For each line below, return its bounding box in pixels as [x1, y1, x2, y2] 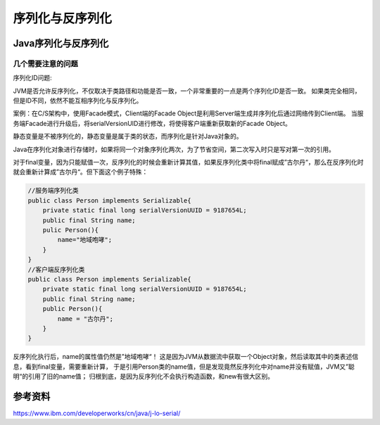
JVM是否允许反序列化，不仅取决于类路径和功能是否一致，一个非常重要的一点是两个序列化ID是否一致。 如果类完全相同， [13, 87, 362, 95]
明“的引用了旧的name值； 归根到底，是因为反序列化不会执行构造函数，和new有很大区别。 [13, 372, 274, 381]
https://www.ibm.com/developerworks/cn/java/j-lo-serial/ [13, 409, 181, 417]
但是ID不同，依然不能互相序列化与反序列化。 [13, 96, 143, 105]
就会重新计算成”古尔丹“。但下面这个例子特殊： [13, 167, 148, 176]
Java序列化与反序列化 [13, 37, 109, 49]
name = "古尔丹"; [57, 315, 114, 323]
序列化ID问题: [13, 74, 52, 82]
